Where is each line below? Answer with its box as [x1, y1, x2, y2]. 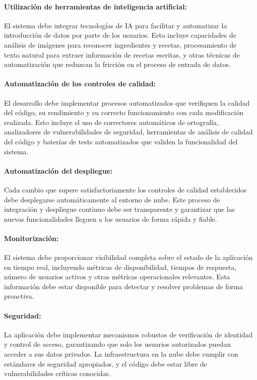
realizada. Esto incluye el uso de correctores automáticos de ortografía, [4, 117, 219, 127]
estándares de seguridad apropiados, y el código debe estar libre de [4, 358, 207, 369]
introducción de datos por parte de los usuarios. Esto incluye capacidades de [4, 30, 236, 40]
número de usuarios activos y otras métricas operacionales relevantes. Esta [4, 271, 230, 282]
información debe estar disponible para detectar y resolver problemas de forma [4, 281, 243, 291]
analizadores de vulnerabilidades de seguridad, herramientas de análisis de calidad [4, 127, 253, 137]
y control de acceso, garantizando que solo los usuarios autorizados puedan [4, 339, 231, 349]
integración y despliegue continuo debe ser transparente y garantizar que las [4, 204, 235, 214]
